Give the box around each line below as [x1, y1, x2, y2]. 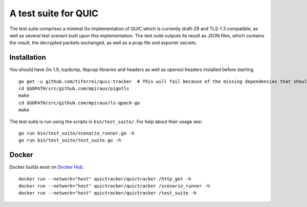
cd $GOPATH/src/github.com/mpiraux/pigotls [18, 86, 129, 91]
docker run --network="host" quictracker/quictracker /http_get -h [18, 176, 191, 181]
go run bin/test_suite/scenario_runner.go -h [18, 130, 135, 136]
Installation [9, 53, 46, 62]
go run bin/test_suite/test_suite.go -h [18, 137, 121, 143]
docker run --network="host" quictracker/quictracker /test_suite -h [18, 190, 197, 196]
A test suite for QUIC [9, 8, 99, 19]
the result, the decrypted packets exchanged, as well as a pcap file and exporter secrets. [9, 40, 197, 46]
